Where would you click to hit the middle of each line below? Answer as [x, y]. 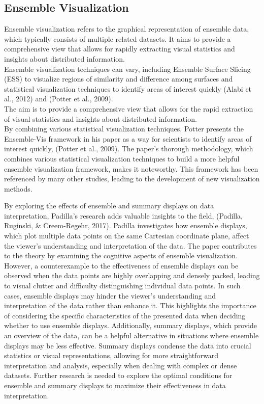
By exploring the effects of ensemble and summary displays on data [109, 206]
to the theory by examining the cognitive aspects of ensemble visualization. [121, 255]
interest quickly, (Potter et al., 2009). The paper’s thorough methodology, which [129, 149]
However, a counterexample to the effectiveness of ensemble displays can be [121, 265]
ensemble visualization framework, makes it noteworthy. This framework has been [131, 168]
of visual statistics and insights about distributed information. [101, 118]
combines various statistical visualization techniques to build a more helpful [122, 158]
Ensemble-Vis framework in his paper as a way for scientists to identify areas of [128, 138]
